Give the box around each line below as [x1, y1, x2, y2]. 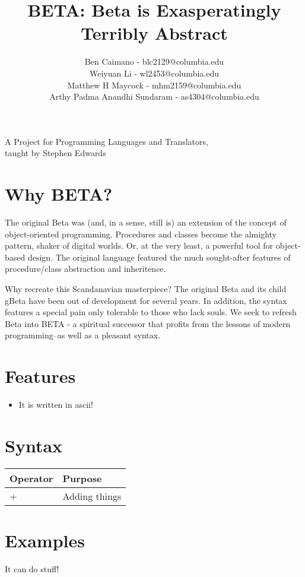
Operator [9, 471, 53, 485]
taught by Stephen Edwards [5, 147, 106, 159]
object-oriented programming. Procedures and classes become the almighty [5, 227, 277, 240]
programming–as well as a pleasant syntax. [5, 329, 161, 341]
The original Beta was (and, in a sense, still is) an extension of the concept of [5, 216, 287, 228]
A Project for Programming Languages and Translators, [5, 135, 208, 147]
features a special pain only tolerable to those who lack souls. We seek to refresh [5, 306, 297, 318]
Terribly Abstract [81, 21, 228, 45]
